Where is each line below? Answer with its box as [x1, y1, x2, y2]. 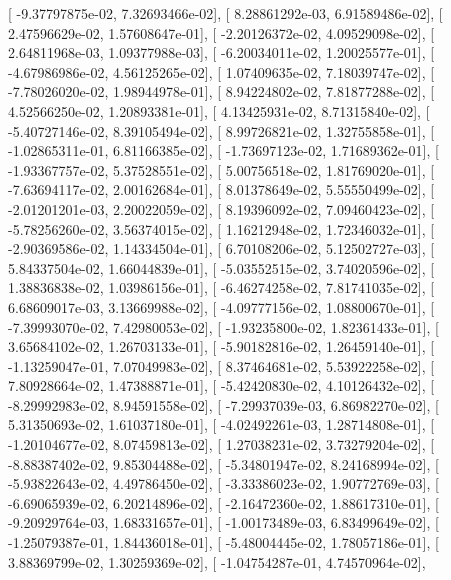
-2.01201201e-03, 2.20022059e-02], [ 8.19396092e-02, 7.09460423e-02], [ [8, 198, 435, 219]
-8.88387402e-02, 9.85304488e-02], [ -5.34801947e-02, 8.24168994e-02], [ [8, 453, 439, 474]
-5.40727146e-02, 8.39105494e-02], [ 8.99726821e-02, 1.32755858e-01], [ [8, 120, 435, 141]
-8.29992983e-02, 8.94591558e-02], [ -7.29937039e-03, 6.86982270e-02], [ [8, 394, 439, 415]
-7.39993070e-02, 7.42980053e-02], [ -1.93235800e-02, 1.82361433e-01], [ [8, 316, 439, 337]
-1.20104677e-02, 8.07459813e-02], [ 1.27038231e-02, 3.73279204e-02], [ [8, 434, 435, 455]
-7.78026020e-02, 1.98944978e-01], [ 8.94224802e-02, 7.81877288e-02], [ [8, 81, 435, 102]
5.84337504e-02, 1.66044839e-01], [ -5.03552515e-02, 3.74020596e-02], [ [8, 257, 435, 278]
